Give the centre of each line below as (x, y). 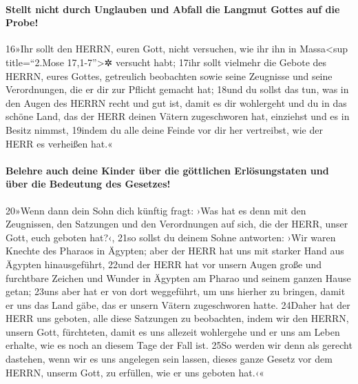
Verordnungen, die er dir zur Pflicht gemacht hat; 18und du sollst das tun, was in (177, 89)
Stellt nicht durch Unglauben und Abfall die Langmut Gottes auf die (173, 9)
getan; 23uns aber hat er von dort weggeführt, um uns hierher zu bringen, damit (176, 291)
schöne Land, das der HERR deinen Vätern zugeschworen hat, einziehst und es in (178, 116)
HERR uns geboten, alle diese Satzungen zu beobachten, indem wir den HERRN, (177, 318)
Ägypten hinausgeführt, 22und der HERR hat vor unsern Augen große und (164, 264)
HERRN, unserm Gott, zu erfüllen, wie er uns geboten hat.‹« (135, 372)
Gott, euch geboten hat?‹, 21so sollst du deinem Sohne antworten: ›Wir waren (171, 237)
